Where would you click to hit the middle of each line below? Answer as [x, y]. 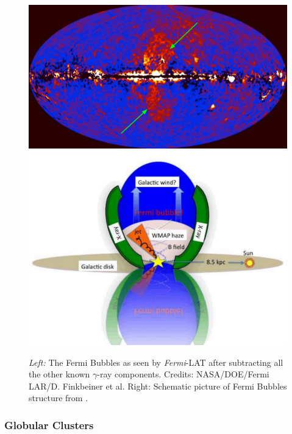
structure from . [59, 398]
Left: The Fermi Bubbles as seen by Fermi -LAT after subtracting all [156, 362]
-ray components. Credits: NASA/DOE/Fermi [183, 374]
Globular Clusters [49, 425]
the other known [59, 374]
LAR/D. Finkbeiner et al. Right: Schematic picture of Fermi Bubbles [158, 386]
